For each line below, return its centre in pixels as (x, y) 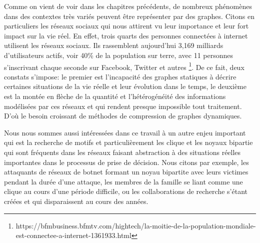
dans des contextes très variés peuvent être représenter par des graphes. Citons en (129, 16)
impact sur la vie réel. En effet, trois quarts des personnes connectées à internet (126, 35)
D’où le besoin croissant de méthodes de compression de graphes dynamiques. (123, 116)
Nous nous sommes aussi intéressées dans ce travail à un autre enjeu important (125, 132)
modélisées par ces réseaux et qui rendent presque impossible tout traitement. (123, 106)
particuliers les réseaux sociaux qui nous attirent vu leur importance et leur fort (126, 26)
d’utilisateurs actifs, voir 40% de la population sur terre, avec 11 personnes (119, 55)
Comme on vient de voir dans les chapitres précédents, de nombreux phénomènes (128, 6)
